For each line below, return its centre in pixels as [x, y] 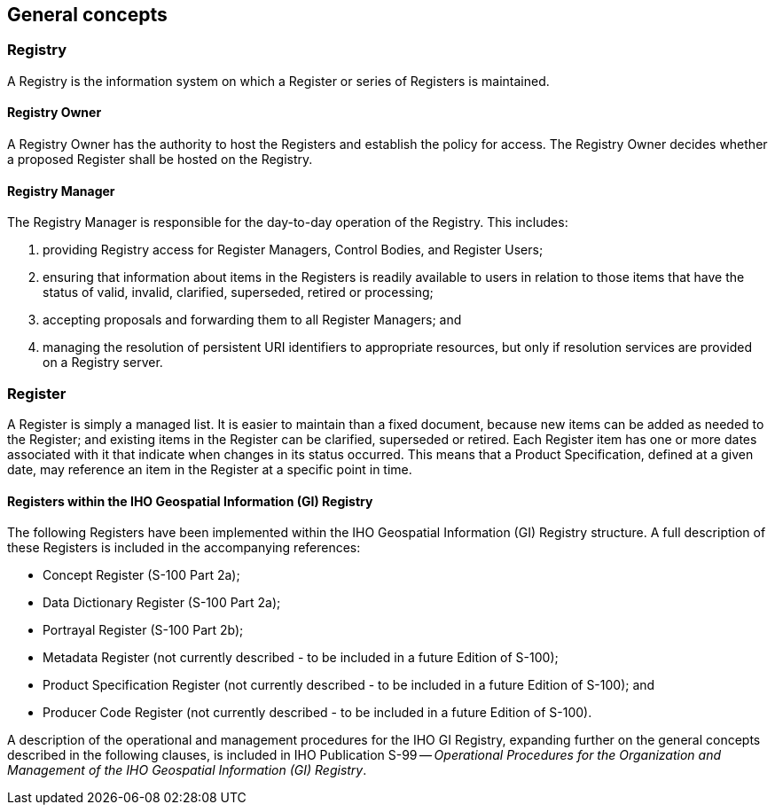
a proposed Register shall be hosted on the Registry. [160, 160]
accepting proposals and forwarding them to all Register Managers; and [252, 320]
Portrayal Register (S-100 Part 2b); [143, 630]
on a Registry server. [103, 363]
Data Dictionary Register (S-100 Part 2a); [162, 603]
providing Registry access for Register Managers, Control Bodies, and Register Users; [293, 250]
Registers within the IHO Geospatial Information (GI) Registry [190, 501]
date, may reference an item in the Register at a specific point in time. [210, 469]
